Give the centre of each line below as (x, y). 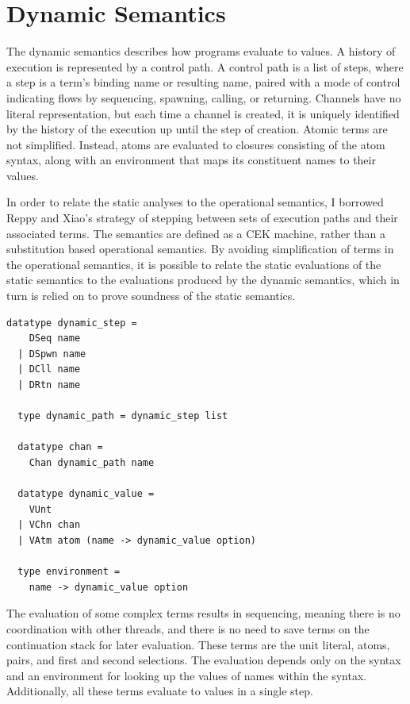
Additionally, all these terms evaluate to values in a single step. (160, 691)
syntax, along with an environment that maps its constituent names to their (191, 160)
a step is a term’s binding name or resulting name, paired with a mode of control (203, 82)
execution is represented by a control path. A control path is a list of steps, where (205, 66)
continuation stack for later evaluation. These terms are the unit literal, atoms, (198, 644)
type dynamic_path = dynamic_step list (123, 416)
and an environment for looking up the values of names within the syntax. (187, 675)
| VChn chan (49, 525)
